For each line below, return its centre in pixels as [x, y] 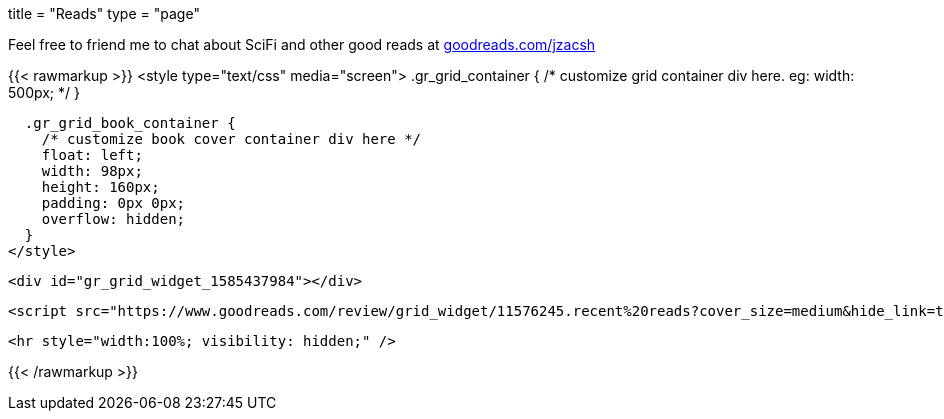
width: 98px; [92, 171]
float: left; [92, 155]
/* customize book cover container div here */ [231, 139]
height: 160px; [100, 187]
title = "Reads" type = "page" [104, 13]
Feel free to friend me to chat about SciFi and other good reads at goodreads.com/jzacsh [302, 44]
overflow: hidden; [113, 219]
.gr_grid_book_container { [130, 123]
